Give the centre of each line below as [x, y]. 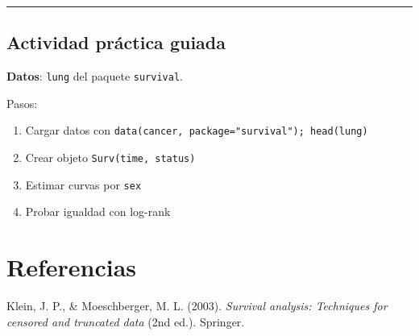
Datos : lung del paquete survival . [95, 76]
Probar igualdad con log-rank [98, 212]
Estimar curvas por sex [83, 184]
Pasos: [22, 103]
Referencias [72, 267]
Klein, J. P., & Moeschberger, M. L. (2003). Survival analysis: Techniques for [197, 306]
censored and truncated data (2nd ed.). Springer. [126, 321]
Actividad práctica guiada [116, 42]
